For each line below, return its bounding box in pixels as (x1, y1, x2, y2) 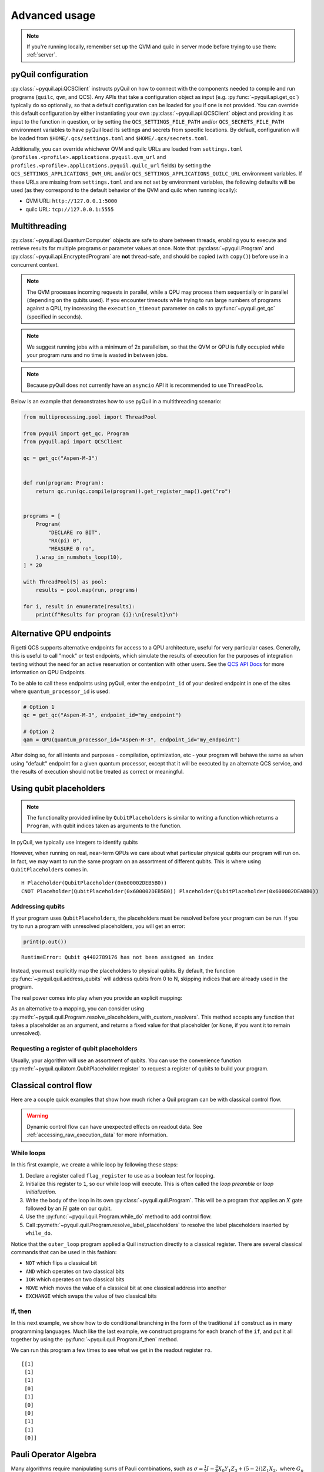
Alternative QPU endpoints (11, 628, 111, 638)
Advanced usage (11, 9, 96, 22)
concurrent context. (11, 261, 59, 268)
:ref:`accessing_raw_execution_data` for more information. (26, 1131, 168, 1138)
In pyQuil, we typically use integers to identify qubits (11, 838, 138, 846)
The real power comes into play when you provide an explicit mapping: (11, 994, 182, 1001)
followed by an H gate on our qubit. (25, 1205, 112, 1212)
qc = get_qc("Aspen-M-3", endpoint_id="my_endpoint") (23, 712, 182, 718)
